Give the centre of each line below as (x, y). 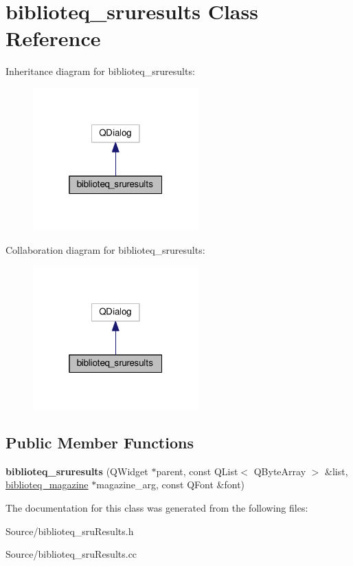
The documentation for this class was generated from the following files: (157, 508)
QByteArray (280, 471)
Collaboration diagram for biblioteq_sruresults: (105, 249)
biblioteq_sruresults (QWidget (77, 471)
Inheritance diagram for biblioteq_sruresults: (100, 71)
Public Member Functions (100, 443)
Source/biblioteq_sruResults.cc (71, 554)
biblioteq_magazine (47, 485)
